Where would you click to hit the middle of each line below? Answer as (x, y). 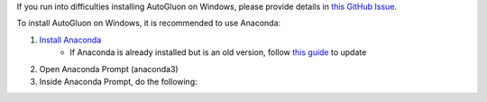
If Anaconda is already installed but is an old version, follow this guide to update (218, 52)
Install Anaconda (70, 40)
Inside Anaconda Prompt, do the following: (118, 81)
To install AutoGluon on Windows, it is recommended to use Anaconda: (149, 23)
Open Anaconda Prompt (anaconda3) (109, 69)
